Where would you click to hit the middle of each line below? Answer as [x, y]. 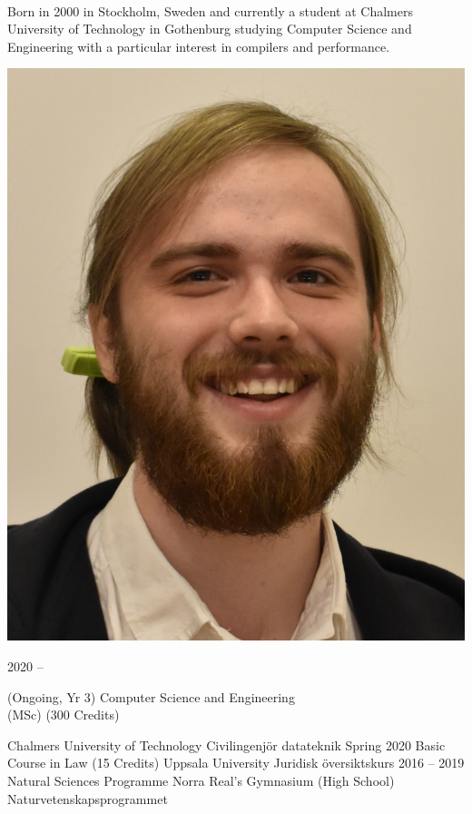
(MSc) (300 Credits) [64, 715]
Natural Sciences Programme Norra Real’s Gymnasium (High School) [201, 780]
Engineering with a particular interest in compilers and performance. [199, 46]
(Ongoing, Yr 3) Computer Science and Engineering [151, 696]
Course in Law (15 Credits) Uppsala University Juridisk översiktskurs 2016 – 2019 [236, 763]
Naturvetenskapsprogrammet [88, 798]
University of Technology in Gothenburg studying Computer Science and [210, 29]
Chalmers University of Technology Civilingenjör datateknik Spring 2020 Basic [226, 745]
